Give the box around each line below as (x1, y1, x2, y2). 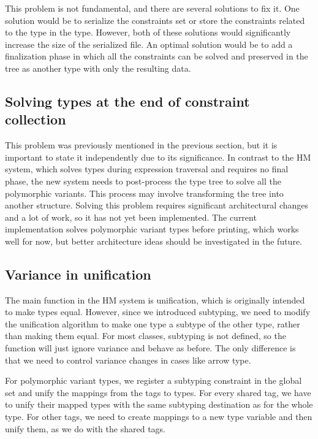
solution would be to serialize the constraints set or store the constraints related (5, 13, 305, 26)
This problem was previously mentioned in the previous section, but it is (5, 139, 278, 151)
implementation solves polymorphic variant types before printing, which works (5, 223, 299, 235)
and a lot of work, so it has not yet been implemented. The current (5, 210, 257, 223)
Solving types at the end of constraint (5, 91, 250, 110)
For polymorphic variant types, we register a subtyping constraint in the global (5, 374, 302, 387)
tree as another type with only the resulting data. (5, 61, 191, 74)
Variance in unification (5, 264, 151, 283)
